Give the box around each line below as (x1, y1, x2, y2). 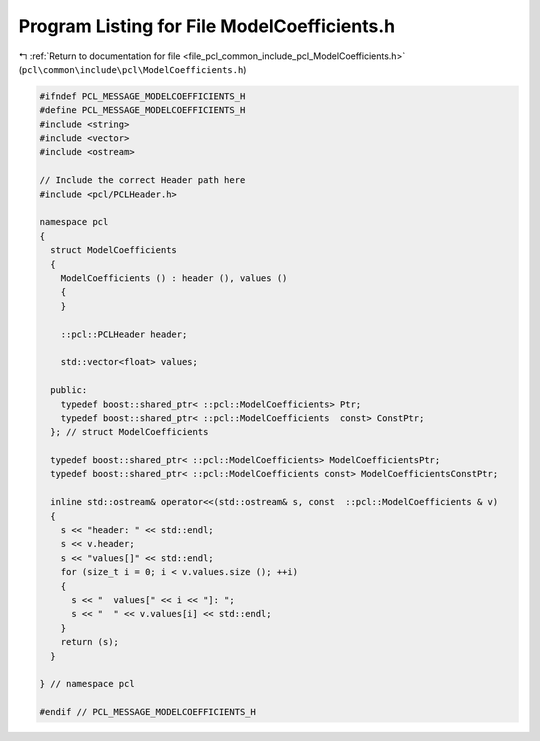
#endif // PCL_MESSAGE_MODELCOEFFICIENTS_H (39, 706, 257, 718)
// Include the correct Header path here (39, 175, 246, 186)
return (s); (60, 636, 120, 648)
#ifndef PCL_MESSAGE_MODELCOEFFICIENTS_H (39, 90, 246, 102)
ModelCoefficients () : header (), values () (60, 273, 288, 284)
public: (50, 385, 88, 396)
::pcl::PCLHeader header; (60, 328, 188, 340)
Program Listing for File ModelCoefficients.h (18, 15, 395, 37)
